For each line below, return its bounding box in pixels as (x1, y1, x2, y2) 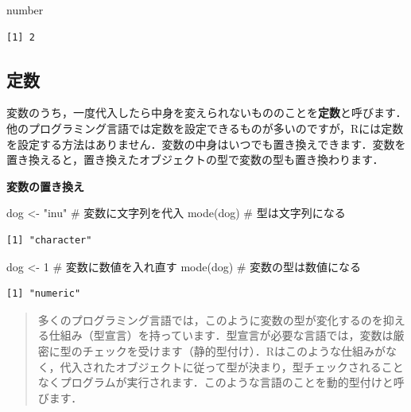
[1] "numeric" (6, 288, 81, 300)
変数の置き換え (6, 177, 84, 194)
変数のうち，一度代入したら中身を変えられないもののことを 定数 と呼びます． (6, 104, 407, 121)
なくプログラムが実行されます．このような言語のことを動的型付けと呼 (37, 374, 405, 391)
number (6, 2, 44, 17)
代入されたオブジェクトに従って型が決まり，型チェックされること (60, 358, 404, 375)
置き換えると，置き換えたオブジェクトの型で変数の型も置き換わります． (6, 151, 384, 168)
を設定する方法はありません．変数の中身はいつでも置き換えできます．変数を (6, 135, 406, 152)
